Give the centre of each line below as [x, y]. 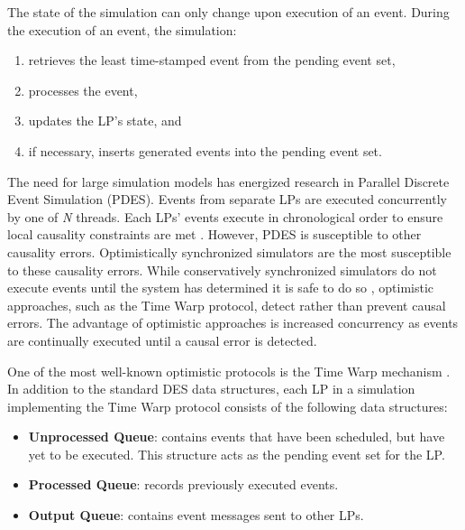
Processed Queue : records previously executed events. [183, 484]
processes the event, [83, 90]
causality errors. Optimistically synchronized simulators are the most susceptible [229, 251]
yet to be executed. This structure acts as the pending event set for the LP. [237, 454]
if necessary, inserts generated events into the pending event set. [205, 150]
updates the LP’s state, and [105, 121]
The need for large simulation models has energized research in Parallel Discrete [228, 181]
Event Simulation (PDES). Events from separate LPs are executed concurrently [227, 199]
